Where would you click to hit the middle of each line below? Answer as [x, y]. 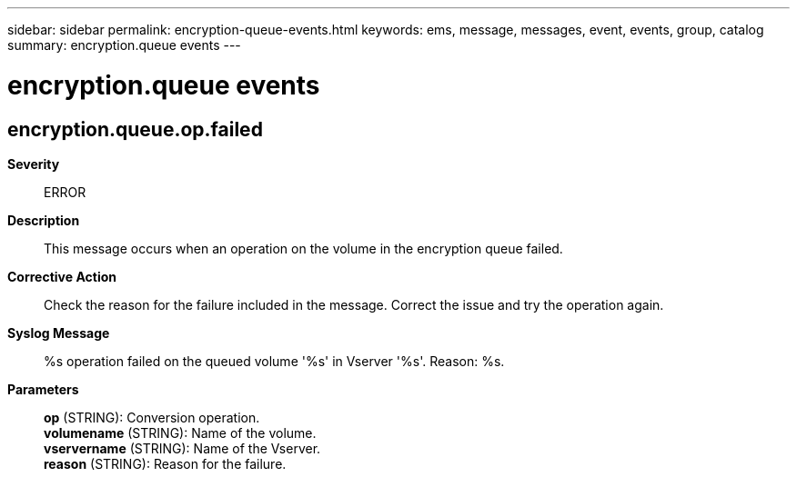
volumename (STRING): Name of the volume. [180, 432]
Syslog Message [59, 333]
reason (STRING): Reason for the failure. [165, 463]
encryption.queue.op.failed [135, 129]
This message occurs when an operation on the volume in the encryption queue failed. [303, 248]
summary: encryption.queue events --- [124, 45]
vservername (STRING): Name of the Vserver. [182, 448]
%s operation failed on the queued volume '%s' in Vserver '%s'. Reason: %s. [274, 361]
